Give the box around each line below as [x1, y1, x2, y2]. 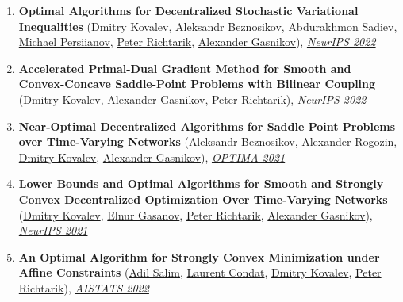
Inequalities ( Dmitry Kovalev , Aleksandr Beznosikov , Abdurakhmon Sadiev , [18, 17, 397, 34]
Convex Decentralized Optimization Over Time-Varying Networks [18, 190, 388, 207]
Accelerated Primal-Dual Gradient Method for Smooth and [18, 59, 351, 76]
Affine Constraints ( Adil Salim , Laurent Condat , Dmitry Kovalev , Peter [18, 264, 382, 281]
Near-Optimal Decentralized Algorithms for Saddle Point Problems [18, 117, 396, 134]
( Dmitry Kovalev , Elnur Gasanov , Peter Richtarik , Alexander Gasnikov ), [18, 206, 373, 223]
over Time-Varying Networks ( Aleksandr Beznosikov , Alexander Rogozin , [18, 133, 397, 150]
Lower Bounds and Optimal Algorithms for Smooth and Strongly [18, 175, 384, 192]
